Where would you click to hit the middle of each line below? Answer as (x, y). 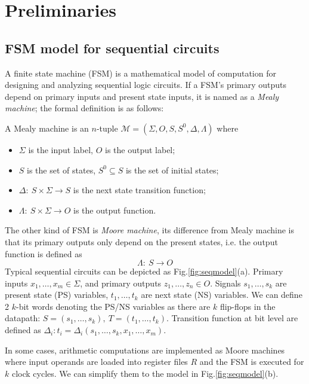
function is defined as (44, 253)
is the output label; (140, 149)
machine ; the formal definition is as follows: (84, 108)
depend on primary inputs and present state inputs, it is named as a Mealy (142, 96)
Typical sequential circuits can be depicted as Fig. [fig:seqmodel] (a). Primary (144, 271)
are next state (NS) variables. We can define (222, 295)
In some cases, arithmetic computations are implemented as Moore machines (145, 350)
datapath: (23, 318)
